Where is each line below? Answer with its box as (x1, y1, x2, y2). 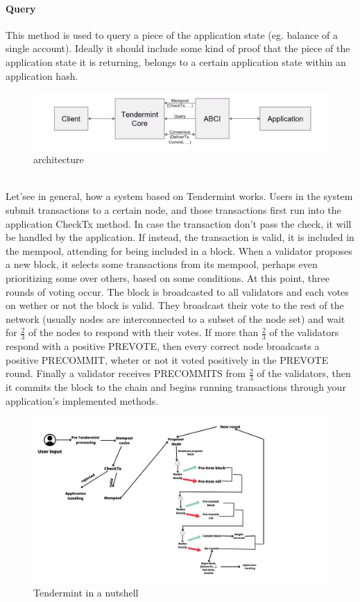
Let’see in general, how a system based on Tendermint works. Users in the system (6, 189, 353, 203)
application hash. (6, 68, 78, 83)
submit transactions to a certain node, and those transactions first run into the (6, 202, 341, 217)
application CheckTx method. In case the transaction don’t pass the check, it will (6, 216, 352, 231)
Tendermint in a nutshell (33, 585, 139, 600)
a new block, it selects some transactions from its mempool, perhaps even (6, 257, 318, 271)
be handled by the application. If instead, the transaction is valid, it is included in (6, 230, 354, 244)
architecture (33, 152, 84, 167)
